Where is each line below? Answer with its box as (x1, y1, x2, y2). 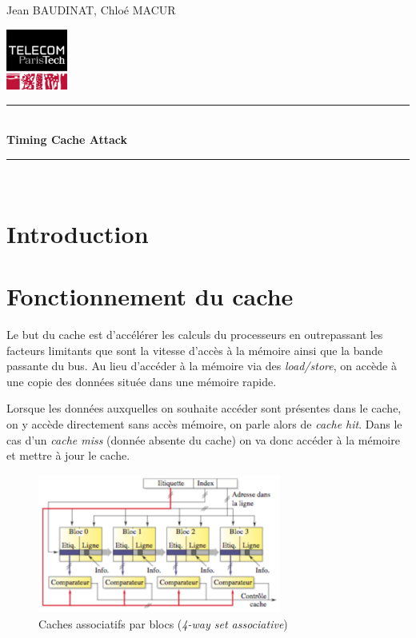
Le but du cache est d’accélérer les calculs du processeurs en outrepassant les (6, 326, 383, 343)
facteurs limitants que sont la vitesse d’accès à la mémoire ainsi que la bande (6, 341, 383, 358)
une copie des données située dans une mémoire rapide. (6, 373, 277, 389)
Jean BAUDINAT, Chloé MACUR (6, 2, 176, 18)
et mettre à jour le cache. (6, 447, 130, 464)
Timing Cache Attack (6, 131, 128, 148)
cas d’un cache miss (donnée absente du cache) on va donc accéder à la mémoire (6, 431, 400, 448)
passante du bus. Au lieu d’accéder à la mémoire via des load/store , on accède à (6, 357, 397, 374)
